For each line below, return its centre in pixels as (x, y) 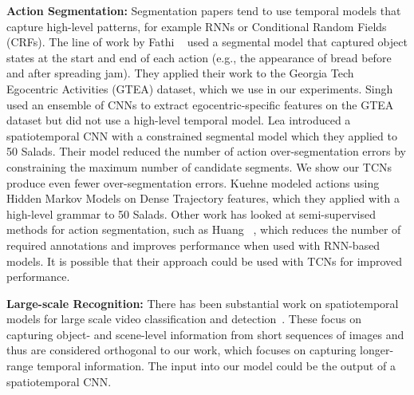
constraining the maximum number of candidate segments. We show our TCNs (199, 166)
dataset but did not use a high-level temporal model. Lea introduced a (179, 120)
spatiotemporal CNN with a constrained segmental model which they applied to (202, 135)
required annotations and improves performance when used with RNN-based (193, 245)
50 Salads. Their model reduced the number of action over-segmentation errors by (206, 151)
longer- (377, 350)
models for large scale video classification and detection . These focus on (184, 319)
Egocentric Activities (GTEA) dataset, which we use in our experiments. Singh (200, 88)
